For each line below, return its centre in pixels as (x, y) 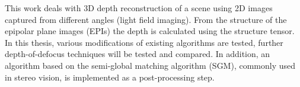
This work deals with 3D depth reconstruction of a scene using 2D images (139, 8)
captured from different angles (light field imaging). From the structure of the (146, 19)
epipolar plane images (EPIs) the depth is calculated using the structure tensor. (150, 31)
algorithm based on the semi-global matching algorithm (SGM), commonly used (150, 65)
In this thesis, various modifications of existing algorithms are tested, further (144, 42)
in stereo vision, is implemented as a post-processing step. (110, 77)
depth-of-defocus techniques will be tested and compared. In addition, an (138, 54)
